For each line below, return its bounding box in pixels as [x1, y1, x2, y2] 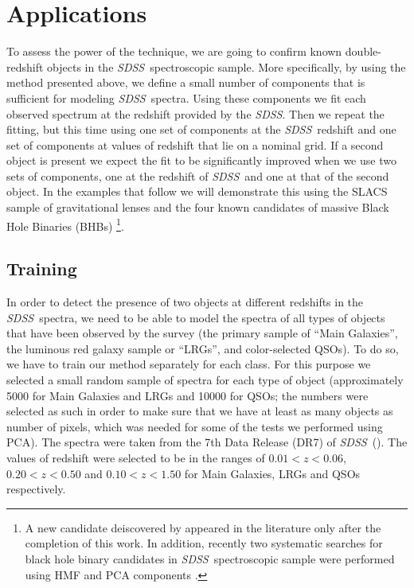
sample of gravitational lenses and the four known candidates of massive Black [6, 199, 389, 216]
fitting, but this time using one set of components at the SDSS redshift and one [6, 121, 396, 138]
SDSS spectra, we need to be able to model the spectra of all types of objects [6, 309, 385, 325]
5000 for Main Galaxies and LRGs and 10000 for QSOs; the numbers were [6, 387, 369, 403]
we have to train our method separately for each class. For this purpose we [6, 356, 371, 372]
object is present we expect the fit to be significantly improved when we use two [6, 152, 396, 169]
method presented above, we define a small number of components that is [6, 74, 365, 91]
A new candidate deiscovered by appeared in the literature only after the [25, 519, 381, 535]
